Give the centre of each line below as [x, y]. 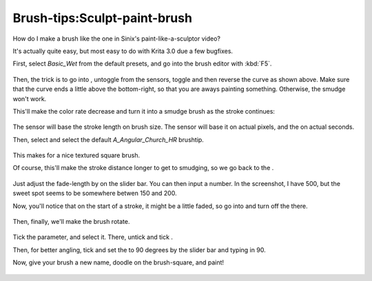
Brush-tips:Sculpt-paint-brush [103, 18]
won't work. [30, 98]
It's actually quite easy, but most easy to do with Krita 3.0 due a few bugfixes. [123, 51]
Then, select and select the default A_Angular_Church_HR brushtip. [108, 139]
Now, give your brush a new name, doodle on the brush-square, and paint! [118, 262]
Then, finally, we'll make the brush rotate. [71, 222]
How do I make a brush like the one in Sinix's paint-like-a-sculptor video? [116, 39]
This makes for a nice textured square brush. [76, 156]
